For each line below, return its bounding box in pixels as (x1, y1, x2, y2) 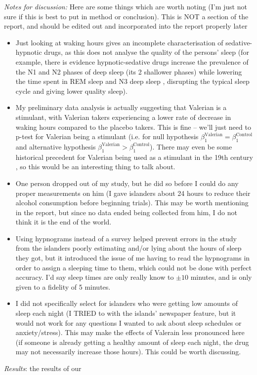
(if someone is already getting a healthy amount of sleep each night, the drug (15, 337, 249, 347)
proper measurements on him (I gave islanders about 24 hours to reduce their (15, 187, 251, 198)
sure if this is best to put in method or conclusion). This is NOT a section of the (4, 11, 249, 21)
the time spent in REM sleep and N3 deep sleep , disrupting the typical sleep (15, 76, 250, 86)
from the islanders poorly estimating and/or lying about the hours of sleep (15, 243, 242, 253)
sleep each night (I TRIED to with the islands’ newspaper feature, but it (15, 308, 236, 318)
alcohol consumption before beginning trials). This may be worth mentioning (15, 197, 249, 208)
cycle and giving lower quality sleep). (15, 85, 128, 96)
